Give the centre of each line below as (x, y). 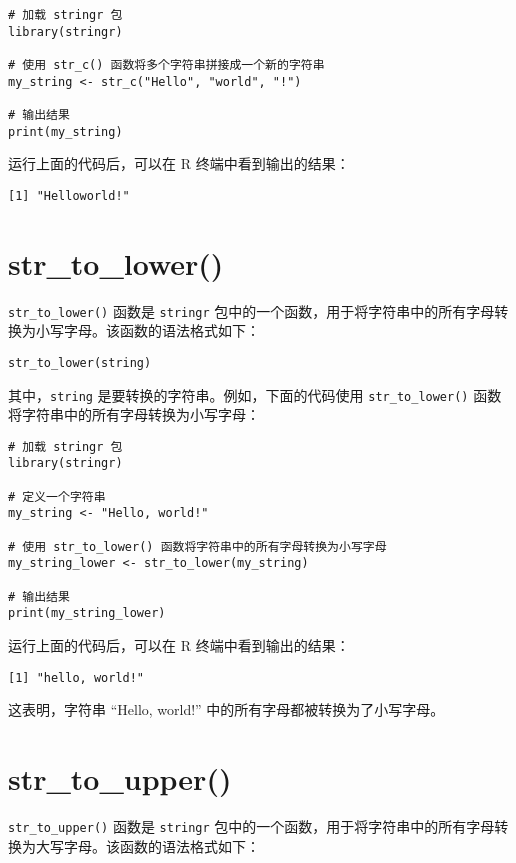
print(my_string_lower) (87, 613)
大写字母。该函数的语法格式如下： (147, 845)
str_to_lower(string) (80, 362)
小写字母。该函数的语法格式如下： (147, 330)
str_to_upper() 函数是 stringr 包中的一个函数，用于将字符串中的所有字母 (251, 825)
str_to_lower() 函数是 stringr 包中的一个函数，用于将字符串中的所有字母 (251, 310)
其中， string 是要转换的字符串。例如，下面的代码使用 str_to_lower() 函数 (255, 394)
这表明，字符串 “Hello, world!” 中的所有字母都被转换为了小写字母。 (226, 709)
